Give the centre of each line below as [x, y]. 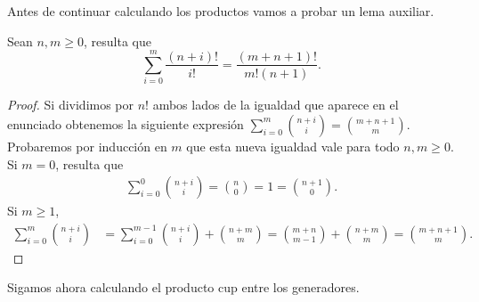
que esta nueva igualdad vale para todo [293, 146]
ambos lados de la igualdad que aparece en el [276, 105]
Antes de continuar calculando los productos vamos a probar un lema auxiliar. [221, 11]
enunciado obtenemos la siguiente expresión [126, 123]
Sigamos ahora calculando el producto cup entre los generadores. [183, 287]
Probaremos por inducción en [87, 146]
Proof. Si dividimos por [71, 105]
